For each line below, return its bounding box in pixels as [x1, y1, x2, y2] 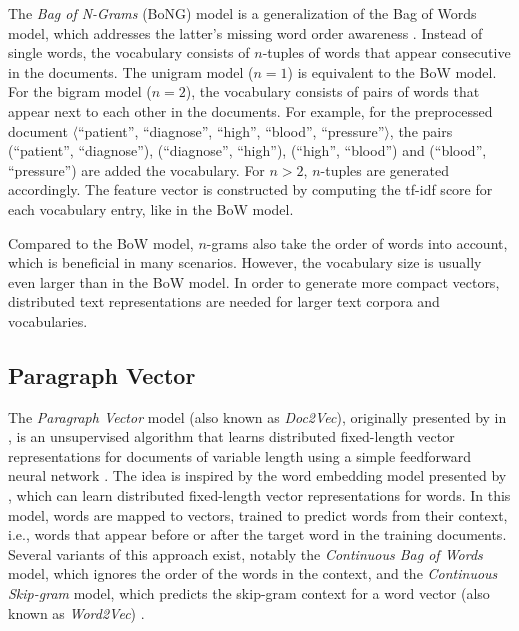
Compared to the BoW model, [8, 232, 194, 253]
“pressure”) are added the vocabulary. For [8, 159, 265, 180]
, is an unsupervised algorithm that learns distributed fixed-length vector [8, 426, 455, 447]
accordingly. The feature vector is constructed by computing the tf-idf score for [8, 179, 493, 200]
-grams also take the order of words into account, [206, 232, 508, 253]
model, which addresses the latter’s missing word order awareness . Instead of [8, 22, 483, 43]
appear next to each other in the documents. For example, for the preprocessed [8, 100, 493, 121]
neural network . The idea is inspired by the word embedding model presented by [8, 465, 507, 486]
